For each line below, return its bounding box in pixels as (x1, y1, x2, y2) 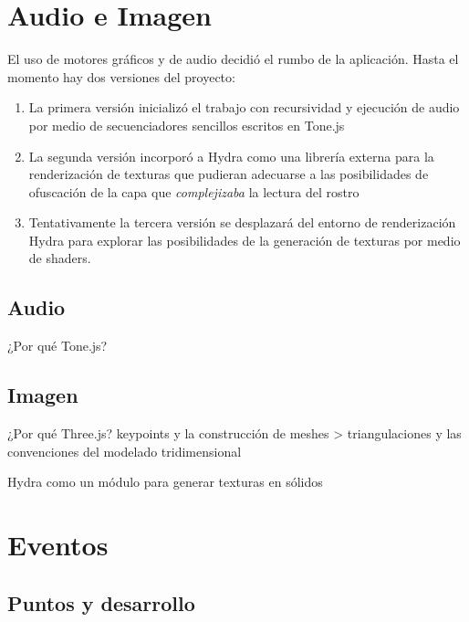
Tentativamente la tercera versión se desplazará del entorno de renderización (28, 213, 456, 232)
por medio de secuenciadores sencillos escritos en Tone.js (28, 115, 345, 134)
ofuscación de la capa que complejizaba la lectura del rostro (28, 182, 360, 201)
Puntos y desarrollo (7, 588, 195, 617)
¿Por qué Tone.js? (7, 336, 108, 355)
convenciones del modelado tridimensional (7, 441, 242, 460)
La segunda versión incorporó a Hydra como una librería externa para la (28, 146, 434, 165)
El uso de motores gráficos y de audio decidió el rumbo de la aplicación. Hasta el (7, 49, 459, 69)
